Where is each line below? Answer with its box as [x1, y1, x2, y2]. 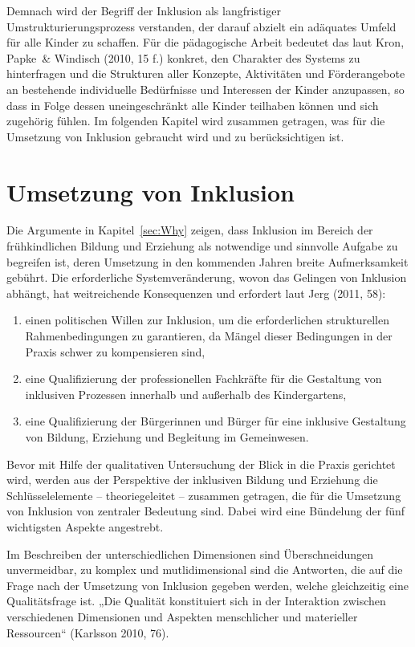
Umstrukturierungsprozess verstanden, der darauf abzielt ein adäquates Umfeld [6, 18, 397, 35]
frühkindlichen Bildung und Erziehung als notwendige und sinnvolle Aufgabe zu [6, 238, 398, 254]
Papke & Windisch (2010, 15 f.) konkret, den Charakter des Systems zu [6, 49, 360, 66]
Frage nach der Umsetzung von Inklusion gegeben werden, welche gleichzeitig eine [6, 576, 409, 593]
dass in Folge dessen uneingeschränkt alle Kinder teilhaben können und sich [6, 96, 379, 113]
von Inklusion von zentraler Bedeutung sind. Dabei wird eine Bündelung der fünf [6, 503, 405, 519]
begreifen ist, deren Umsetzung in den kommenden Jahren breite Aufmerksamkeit [6, 253, 409, 270]
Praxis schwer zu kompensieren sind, [25, 343, 205, 360]
